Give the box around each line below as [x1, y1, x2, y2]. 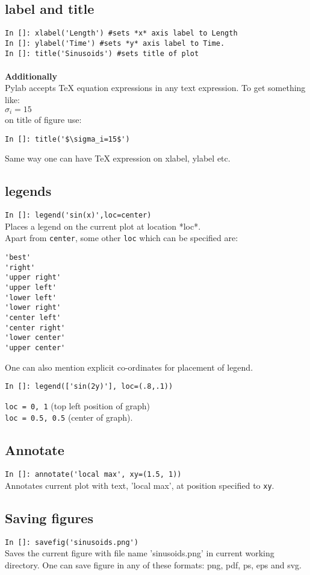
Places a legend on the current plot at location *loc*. [5, 219, 201, 232]
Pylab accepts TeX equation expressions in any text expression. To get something [5, 81, 306, 94]
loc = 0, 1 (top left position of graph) [5, 399, 150, 412]
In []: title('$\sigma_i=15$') [5, 134, 130, 143]
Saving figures [5, 508, 93, 527]
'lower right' [5, 303, 61, 312]
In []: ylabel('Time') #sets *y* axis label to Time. [5, 39, 225, 48]
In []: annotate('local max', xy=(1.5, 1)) [5, 470, 182, 479]
